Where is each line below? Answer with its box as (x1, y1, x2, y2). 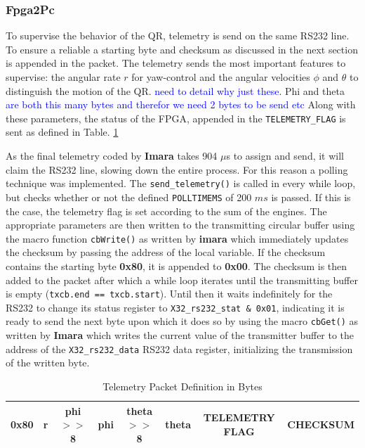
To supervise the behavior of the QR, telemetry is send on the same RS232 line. (6, 28, 350, 43)
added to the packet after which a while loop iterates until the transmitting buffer (6, 272, 358, 287)
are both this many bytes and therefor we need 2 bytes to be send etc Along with (6, 97, 356, 112)
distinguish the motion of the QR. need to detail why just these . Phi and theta (6, 83, 345, 98)
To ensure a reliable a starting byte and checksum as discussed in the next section (6, 41, 358, 56)
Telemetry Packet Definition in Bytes (102, 378, 263, 393)
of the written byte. (6, 355, 90, 370)
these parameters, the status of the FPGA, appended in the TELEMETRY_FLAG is (6, 110, 346, 125)
